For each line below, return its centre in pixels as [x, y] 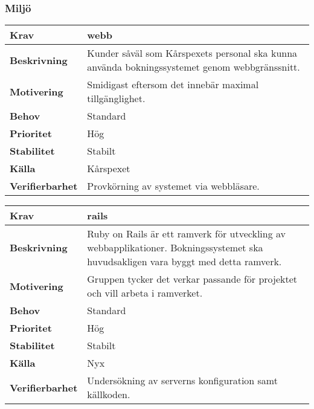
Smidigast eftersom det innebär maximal [173, 85]
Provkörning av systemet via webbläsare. [173, 186]
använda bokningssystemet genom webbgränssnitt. [194, 67]
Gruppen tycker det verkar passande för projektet [192, 279]
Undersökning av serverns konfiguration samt [182, 381]
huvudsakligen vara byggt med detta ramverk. [184, 262]
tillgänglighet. [116, 98]
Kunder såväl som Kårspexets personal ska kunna [192, 53]
